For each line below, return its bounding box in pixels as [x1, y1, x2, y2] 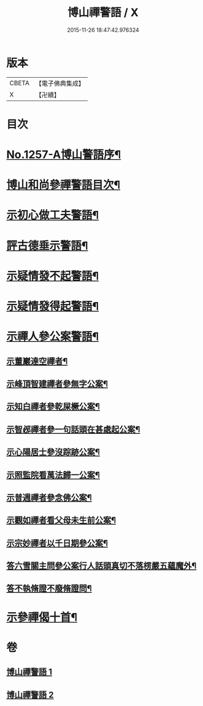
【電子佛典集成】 [35, 79, 85, 88]
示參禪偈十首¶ [6, 610, 78, 624]
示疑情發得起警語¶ [6, 300, 99, 313]
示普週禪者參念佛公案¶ [6, 492, 92, 503]
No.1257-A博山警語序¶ [6, 148, 121, 162]
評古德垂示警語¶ [6, 238, 88, 252]
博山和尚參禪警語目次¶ [6, 178, 121, 192]
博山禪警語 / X [67, 6, 139, 20]
